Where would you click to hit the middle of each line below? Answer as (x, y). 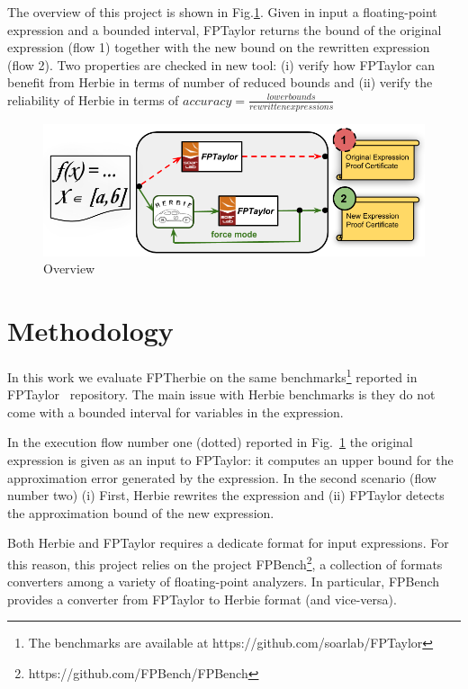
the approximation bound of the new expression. (141, 512)
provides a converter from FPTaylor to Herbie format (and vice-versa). (202, 599)
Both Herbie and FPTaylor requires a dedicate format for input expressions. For (228, 543)
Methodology (90, 331)
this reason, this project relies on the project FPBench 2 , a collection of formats (225, 562)
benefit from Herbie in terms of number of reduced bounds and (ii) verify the (220, 82)
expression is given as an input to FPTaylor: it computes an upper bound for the (230, 460)
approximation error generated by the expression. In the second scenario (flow (222, 477)
